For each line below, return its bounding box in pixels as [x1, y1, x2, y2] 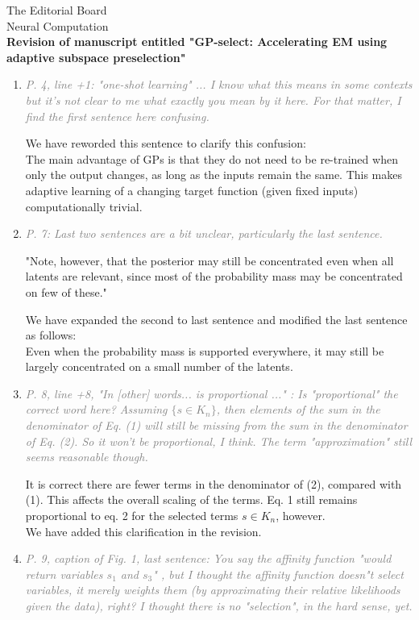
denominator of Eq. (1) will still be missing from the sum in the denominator [25, 417, 408, 434]
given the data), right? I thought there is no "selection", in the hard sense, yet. [25, 597, 413, 614]
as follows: [25, 327, 77, 343]
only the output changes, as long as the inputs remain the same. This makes [25, 166, 403, 183]
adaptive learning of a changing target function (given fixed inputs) [25, 181, 359, 198]
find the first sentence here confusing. [25, 107, 209, 124]
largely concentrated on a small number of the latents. [25, 358, 293, 375]
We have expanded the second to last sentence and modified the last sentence [25, 310, 408, 327]
